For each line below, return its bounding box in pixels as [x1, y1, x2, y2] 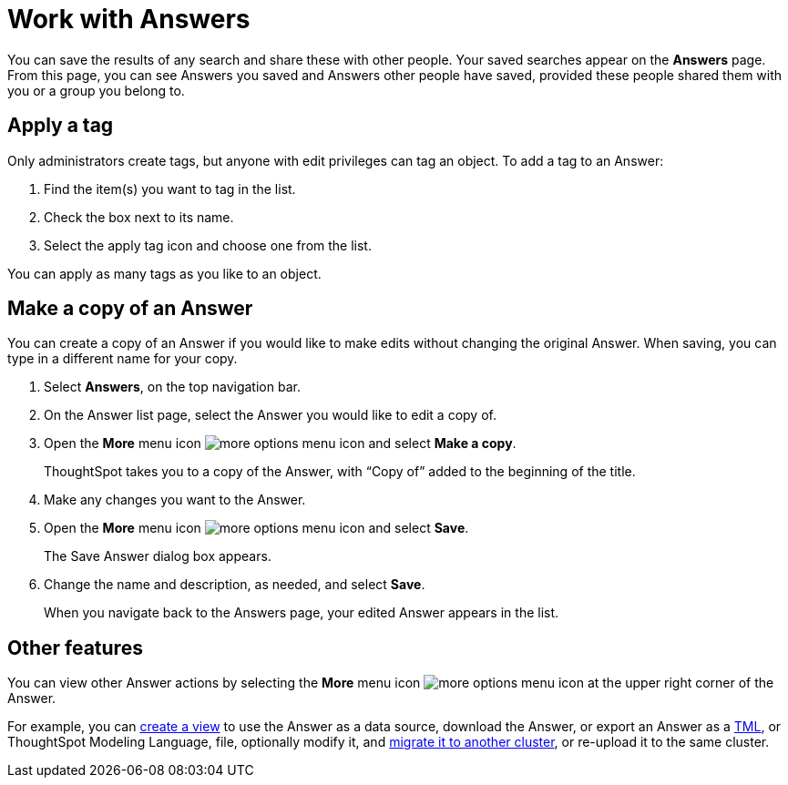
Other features [7, 636, 143, 659]
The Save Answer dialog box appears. [44, 548, 271, 565]
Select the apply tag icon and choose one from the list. [44, 237, 372, 253]
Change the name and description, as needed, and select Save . [44, 576, 425, 593]
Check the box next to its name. [44, 209, 234, 225]
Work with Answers [7, 4, 251, 35]
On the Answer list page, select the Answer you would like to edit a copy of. [44, 407, 496, 423]
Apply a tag [7, 114, 114, 138]
